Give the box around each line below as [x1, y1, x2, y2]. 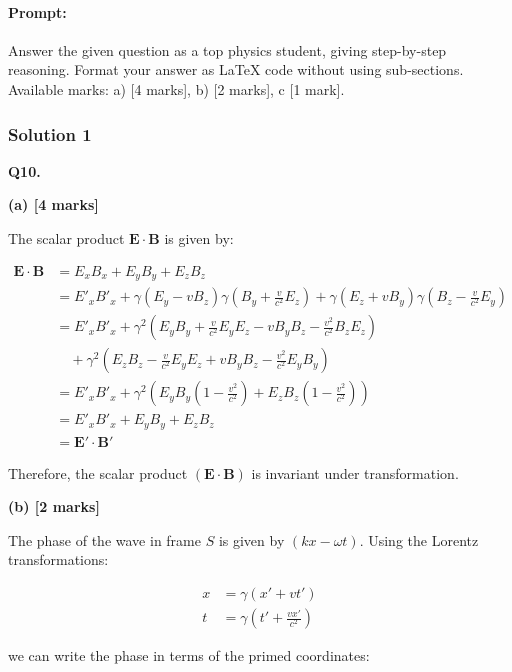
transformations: [8, 549, 109, 570]
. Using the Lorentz [359, 529, 479, 550]
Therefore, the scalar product [8, 462, 188, 483]
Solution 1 [8, 121, 92, 146]
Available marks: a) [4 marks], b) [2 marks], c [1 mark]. [8, 78, 345, 99]
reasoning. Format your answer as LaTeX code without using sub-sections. [8, 59, 464, 80]
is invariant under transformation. [251, 462, 459, 483]
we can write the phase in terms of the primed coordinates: [8, 645, 370, 666]
